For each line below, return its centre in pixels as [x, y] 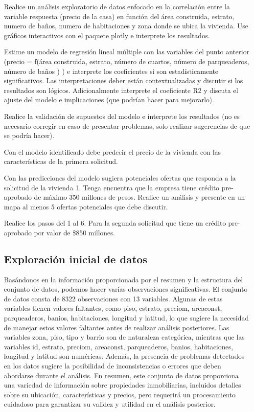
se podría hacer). [29, 135]
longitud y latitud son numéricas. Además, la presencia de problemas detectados [124, 356]
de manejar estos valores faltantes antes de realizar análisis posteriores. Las [117, 327]
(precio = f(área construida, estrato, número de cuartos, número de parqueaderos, [127, 61]
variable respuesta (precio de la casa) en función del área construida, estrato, [119, 16]
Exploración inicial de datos [76, 259]
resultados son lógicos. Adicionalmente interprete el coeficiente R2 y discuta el [121, 90]
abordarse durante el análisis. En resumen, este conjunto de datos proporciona [121, 375]
